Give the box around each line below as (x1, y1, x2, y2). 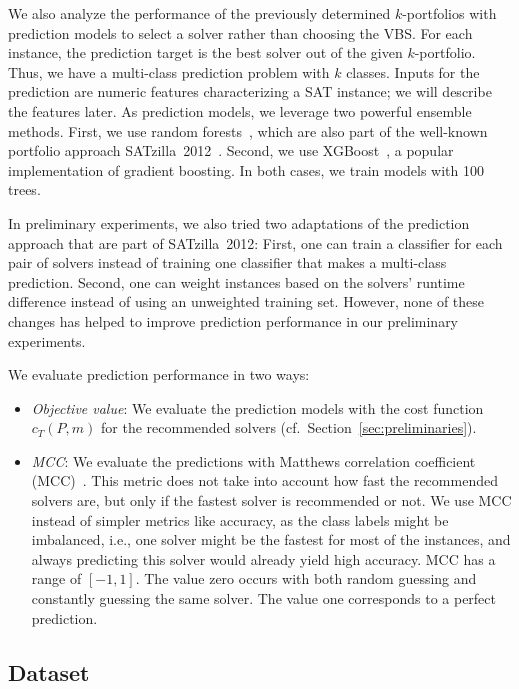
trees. (8, 179, 41, 200)
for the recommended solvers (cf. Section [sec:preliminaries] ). (101, 417, 477, 438)
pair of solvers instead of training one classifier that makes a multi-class (8, 252, 447, 273)
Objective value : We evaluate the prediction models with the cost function (31, 397, 484, 418)
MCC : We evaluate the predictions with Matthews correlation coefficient (31, 450, 476, 471)
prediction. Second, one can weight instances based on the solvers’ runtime (8, 271, 465, 292)
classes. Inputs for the (346, 61, 480, 82)
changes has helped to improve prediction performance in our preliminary (8, 310, 459, 331)
